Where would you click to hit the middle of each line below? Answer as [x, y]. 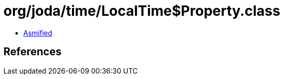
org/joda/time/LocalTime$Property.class [142, 11]
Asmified [38, 33]
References [33, 52]
